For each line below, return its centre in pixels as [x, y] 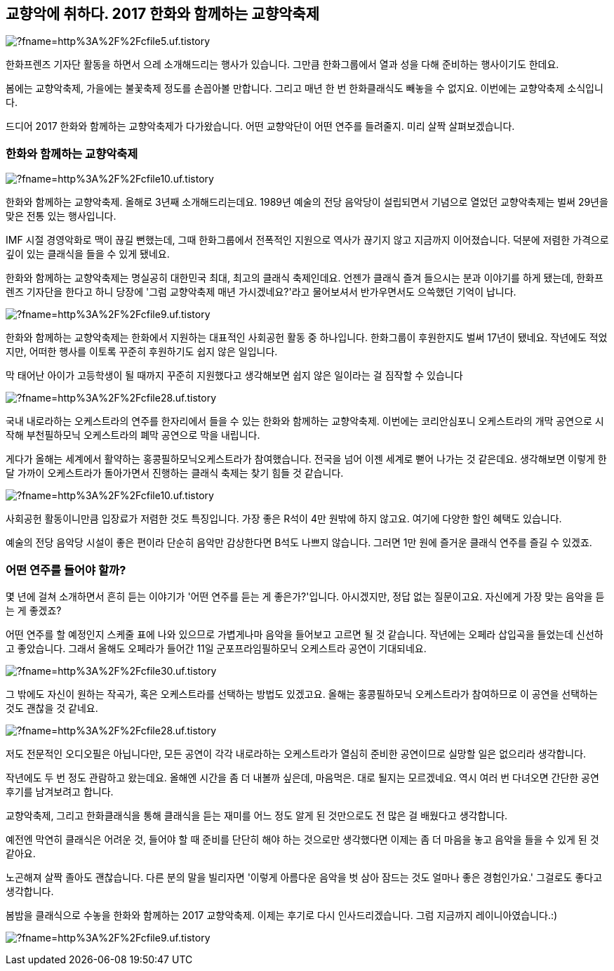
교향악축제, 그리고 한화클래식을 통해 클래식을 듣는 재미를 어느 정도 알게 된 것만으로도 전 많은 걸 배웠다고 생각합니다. [257, 815]
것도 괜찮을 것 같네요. [52, 708]
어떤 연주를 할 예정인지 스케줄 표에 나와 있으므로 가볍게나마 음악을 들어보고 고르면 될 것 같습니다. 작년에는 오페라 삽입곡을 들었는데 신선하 [305, 634]
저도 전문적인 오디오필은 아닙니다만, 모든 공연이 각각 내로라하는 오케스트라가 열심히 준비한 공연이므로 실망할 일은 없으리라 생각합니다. [296, 753]
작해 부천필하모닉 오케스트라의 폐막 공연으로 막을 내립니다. [133, 435]
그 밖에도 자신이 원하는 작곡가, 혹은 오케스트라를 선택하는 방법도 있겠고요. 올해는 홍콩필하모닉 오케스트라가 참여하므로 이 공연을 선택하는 [302, 694]
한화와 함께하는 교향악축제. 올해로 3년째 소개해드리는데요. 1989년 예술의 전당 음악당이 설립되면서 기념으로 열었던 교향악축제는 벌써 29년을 [307, 202]
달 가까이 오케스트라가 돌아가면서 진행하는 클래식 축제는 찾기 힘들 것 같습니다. [175, 473]
